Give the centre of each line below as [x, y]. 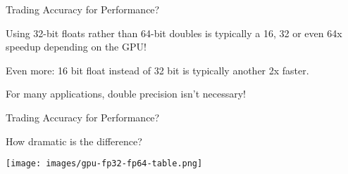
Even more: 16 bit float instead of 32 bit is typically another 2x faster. [157, 70]
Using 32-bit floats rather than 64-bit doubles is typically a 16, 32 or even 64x [174, 33]
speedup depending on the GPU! [76, 47]
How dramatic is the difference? [74, 141]
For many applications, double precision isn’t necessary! [126, 94]
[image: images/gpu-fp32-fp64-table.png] [104, 164]
